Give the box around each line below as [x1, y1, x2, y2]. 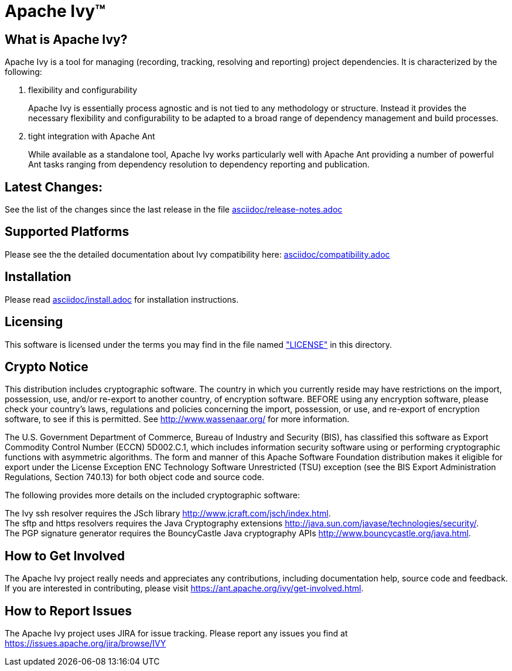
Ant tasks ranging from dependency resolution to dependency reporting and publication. [28, 159, 370, 170]
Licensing [5, 314, 63, 330]
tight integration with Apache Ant [28, 131, 155, 142]
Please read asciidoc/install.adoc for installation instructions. [5, 294, 239, 304]
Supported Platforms [5, 224, 129, 239]
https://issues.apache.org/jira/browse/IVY [5, 638, 166, 649]
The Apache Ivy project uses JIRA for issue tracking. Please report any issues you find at [5, 628, 348, 639]
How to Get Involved [5, 548, 125, 563]
